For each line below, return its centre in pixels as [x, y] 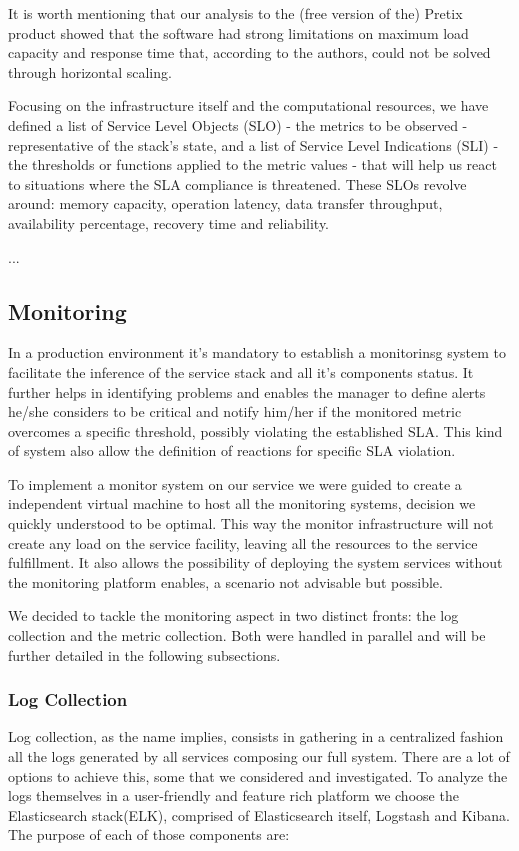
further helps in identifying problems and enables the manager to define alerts [247, 391]
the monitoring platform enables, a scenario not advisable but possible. [225, 581]
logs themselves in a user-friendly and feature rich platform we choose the [233, 795]
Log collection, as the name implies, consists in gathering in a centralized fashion [256, 736]
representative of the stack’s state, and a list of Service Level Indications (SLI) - [253, 144]
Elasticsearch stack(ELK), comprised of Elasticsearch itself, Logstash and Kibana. [259, 814]
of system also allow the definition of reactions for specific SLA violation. [232, 450]
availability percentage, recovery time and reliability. [169, 222]
